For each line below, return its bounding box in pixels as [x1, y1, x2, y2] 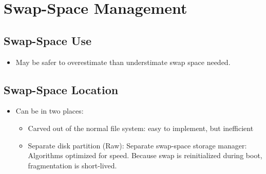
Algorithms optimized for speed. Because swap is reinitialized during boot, [28, 150, 262, 161]
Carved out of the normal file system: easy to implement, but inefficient [28, 122, 254, 133]
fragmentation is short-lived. [28, 160, 117, 170]
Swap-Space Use [4, 32, 92, 48]
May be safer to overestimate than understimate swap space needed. [15, 56, 231, 67]
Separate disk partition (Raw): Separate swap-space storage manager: [28, 140, 247, 150]
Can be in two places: [15, 105, 84, 116]
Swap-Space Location [4, 81, 119, 97]
